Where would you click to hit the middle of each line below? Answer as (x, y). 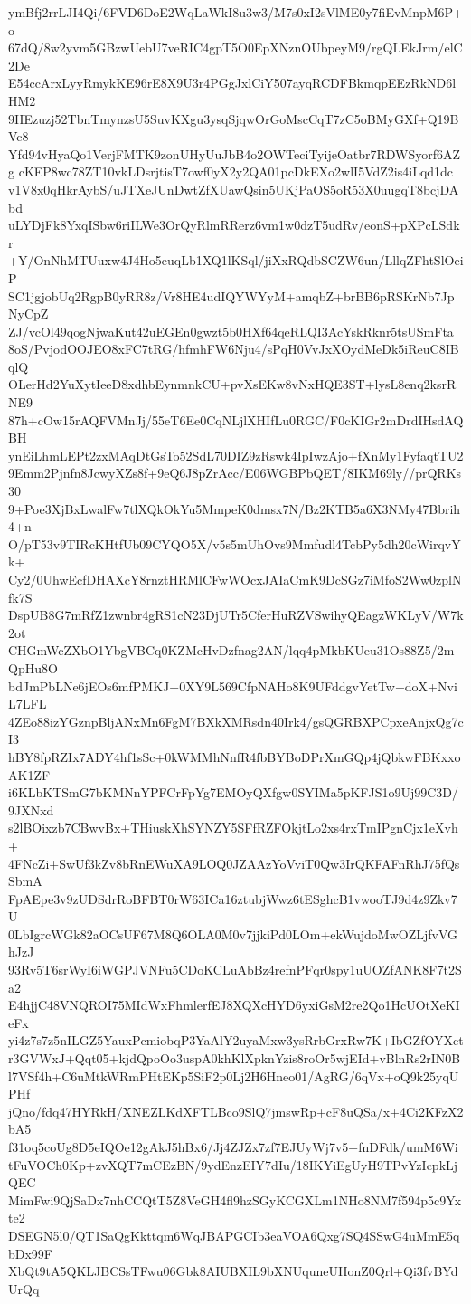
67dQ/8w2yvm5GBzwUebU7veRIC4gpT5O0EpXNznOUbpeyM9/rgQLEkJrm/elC (235, 48)
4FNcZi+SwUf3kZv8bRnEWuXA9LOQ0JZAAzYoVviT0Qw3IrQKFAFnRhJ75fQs (234, 863)
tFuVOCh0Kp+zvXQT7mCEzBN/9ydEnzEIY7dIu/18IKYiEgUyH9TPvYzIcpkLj (233, 1164)
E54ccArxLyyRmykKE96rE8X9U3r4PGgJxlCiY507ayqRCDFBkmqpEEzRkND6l (232, 83)
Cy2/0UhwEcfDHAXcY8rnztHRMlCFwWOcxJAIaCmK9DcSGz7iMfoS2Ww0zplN (235, 579)
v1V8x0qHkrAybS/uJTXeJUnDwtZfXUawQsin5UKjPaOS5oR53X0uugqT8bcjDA (234, 189)
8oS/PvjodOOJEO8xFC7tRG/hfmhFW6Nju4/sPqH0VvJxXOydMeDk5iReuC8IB (234, 349)
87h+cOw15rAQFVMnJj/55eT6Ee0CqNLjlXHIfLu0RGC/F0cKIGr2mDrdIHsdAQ (236, 419)
